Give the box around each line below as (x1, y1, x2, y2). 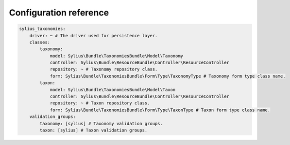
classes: (29, 39, 51, 45)
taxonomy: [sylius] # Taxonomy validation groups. (39, 121, 163, 126)
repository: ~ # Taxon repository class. (50, 101, 150, 106)
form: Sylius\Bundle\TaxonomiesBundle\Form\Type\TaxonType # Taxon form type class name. (50, 107, 271, 113)
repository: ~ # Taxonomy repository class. (50, 67, 158, 72)
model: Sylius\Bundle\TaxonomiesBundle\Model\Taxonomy (50, 53, 184, 58)
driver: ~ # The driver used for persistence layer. (29, 33, 158, 38)
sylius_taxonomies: (19, 26, 66, 31)
